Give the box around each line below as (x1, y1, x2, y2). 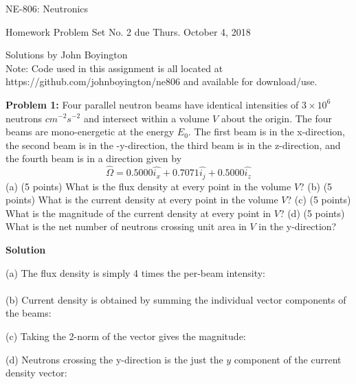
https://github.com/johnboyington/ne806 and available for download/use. (5, 74, 318, 89)
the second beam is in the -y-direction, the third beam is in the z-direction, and (5, 137, 341, 152)
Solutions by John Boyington (5, 47, 128, 62)
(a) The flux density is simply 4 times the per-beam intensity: (5, 265, 266, 280)
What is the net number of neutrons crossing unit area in (5, 219, 247, 234)
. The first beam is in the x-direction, (188, 124, 345, 139)
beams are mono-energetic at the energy (5, 124, 175, 139)
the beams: (5, 306, 52, 320)
